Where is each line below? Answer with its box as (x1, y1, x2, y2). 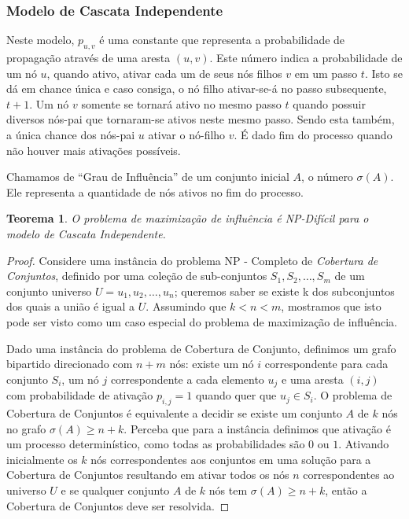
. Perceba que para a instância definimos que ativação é (123, 420, 391, 436)
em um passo (294, 64, 358, 81)
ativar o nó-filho (148, 126, 226, 142)
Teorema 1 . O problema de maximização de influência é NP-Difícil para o (6, 210, 369, 226)
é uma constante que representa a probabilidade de (99, 31, 345, 48)
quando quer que (195, 387, 277, 403)
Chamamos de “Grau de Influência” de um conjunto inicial (6, 168, 289, 185)
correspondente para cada (264, 355, 389, 372)
